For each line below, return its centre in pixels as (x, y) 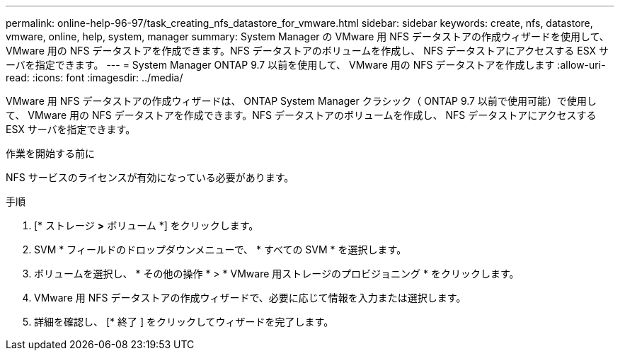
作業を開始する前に (50, 153)
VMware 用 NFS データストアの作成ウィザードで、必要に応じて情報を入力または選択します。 (250, 298)
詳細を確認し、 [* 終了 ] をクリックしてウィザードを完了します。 (184, 322)
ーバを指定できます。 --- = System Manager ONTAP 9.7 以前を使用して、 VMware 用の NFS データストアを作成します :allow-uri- (306, 65)
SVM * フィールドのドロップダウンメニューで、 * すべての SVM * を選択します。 (220, 249)
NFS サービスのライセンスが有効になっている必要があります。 (150, 177)
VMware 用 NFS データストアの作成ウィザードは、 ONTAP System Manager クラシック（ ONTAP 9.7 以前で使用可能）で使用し (301, 101)
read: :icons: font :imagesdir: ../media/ (94, 77)
